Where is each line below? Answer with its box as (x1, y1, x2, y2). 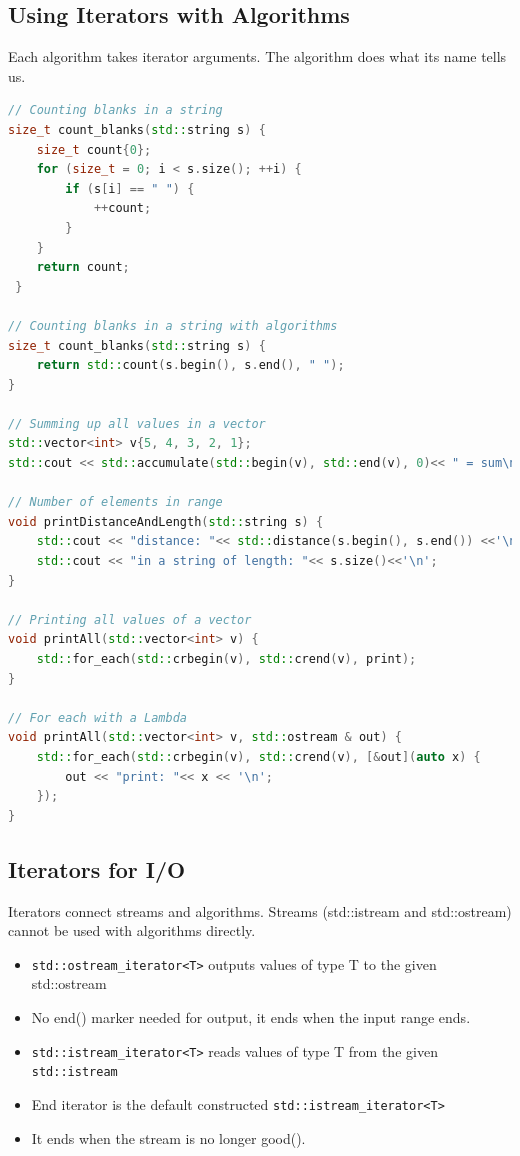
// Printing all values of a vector (8, 612, 252, 627)
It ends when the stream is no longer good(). (31, 1127, 306, 1148)
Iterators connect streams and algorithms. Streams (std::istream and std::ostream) (8, 900, 512, 921)
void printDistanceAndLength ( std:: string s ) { (8, 514, 324, 529)
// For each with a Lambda (8, 710, 187, 725)
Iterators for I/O (8, 853, 186, 884)
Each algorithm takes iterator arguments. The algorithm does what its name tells (8, 46, 507, 67)
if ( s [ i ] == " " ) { (65, 181, 195, 196)
